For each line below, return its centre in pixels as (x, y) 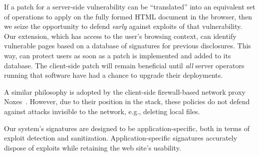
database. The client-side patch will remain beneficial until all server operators (124, 65)
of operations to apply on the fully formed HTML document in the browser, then (128, 16)
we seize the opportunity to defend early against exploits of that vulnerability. (123, 26)
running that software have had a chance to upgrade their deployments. (114, 75)
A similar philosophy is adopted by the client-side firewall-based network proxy (125, 91)
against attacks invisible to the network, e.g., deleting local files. (102, 111)
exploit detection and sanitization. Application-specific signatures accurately (121, 138)
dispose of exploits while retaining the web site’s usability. (93, 147)
